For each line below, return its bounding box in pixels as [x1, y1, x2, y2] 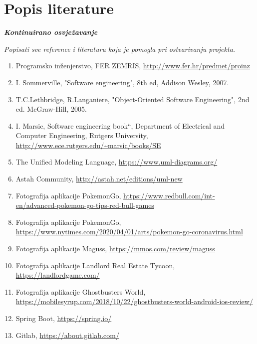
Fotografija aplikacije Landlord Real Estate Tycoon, [15, 260, 175, 270]
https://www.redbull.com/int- [123, 190, 215, 200]
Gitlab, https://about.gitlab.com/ [15, 330, 119, 340]
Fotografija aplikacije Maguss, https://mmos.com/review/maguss [15, 243, 215, 254]
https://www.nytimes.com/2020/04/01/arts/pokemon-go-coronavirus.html [15, 226, 243, 237]
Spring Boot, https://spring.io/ [15, 313, 112, 323]
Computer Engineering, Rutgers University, [15, 130, 148, 141]
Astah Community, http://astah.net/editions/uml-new [15, 173, 183, 184]
